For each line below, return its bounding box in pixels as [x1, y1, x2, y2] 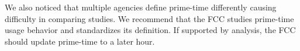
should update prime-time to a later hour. [5, 35, 155, 47]
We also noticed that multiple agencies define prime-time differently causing [5, 1, 277, 13]
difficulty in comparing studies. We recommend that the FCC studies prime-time [5, 12, 294, 24]
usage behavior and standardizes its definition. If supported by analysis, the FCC [5, 24, 296, 36]
